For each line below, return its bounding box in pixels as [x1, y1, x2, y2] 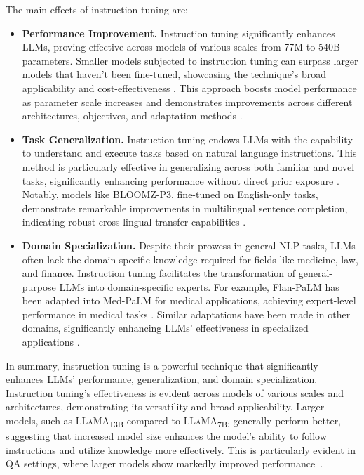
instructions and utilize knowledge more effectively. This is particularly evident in [6, 442, 356, 457]
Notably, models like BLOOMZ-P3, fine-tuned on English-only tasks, [22, 187, 318, 202]
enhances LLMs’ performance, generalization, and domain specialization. [6, 372, 318, 386]
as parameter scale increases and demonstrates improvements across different [22, 94, 353, 109]
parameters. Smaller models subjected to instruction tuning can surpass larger [22, 53, 358, 67]
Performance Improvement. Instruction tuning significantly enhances [22, 25, 335, 40]
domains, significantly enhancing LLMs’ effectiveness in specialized [22, 320, 309, 335]
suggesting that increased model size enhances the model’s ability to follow [6, 429, 327, 443]
